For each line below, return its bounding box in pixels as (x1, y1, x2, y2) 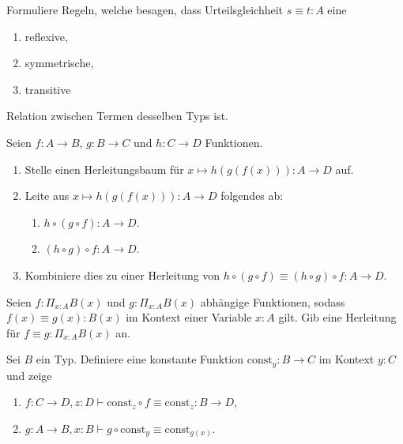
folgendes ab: (220, 187, 284, 204)
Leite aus (24, 187, 70, 204)
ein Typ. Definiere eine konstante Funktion (36, 351, 244, 367)
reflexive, (24, 28, 68, 44)
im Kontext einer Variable (126, 309, 252, 325)
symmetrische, (24, 55, 94, 71)
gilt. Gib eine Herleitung (278, 309, 397, 325)
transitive (24, 81, 71, 97)
